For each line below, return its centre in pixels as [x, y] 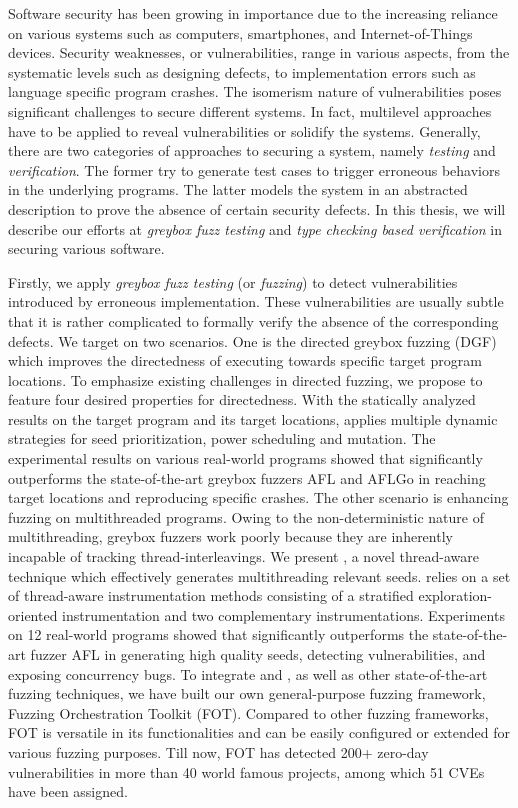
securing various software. [86, 248]
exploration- [455, 595]
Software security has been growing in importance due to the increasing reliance [253, 13]
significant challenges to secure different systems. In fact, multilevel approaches [250, 110]
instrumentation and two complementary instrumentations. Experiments [283, 614]
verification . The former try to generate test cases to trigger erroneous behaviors [254, 169]
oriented [33, 614]
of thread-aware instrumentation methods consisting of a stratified [211, 595]
